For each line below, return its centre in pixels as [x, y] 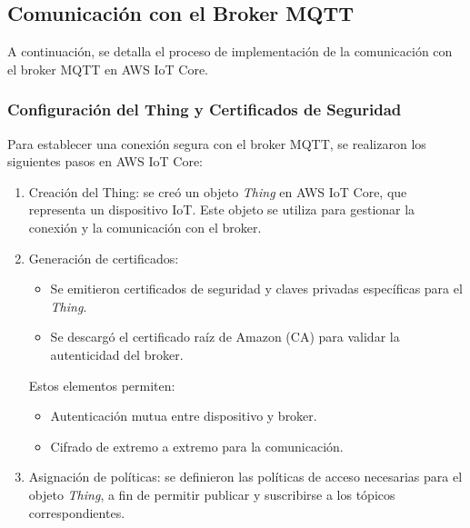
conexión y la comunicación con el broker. [145, 227]
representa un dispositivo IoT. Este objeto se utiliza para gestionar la [222, 209]
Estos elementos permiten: [102, 385]
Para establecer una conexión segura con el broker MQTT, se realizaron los [217, 143]
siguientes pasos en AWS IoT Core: [105, 161]
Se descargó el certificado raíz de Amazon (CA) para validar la [225, 337]
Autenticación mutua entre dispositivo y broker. [184, 416]
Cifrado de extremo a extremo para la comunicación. [197, 446]
